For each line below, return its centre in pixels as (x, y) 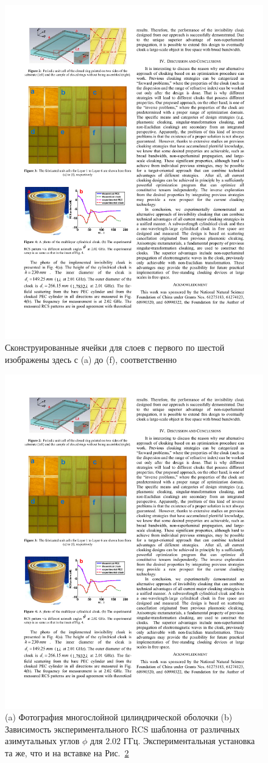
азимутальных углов (42, 741)
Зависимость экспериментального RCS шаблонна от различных (122, 729)
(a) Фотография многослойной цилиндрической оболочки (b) (119, 717)
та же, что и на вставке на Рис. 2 (67, 752)
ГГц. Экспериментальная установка (189, 741)
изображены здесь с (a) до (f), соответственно (91, 360)
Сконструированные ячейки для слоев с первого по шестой (115, 347)
